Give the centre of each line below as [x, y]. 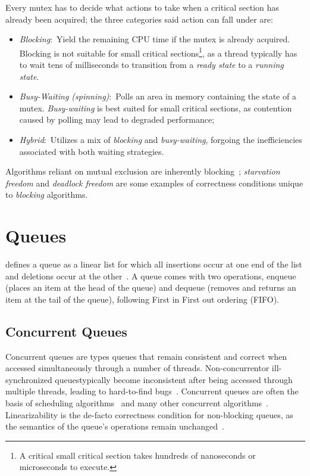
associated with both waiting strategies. [92, 151]
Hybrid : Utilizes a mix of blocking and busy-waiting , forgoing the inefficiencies [161, 139]
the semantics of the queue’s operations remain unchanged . [115, 426]
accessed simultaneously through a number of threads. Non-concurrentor [137, 368]
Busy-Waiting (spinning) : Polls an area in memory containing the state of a [158, 96]
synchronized [29, 379]
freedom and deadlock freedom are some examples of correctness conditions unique [154, 183]
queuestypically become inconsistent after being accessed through [174, 379]
